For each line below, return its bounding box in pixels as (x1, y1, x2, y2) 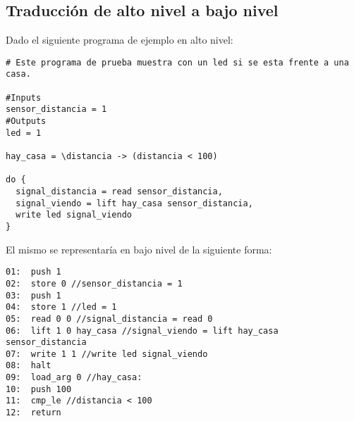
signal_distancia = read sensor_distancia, (16, 187, 223, 197)
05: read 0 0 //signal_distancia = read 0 (6, 313, 213, 324)
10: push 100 (6, 384, 72, 394)
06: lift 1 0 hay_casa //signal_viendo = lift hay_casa (6, 325, 279, 336)
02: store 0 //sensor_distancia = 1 (6, 278, 183, 289)
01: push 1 (6, 267, 61, 277)
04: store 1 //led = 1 (6, 302, 117, 313)
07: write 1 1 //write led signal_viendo (6, 348, 208, 359)
